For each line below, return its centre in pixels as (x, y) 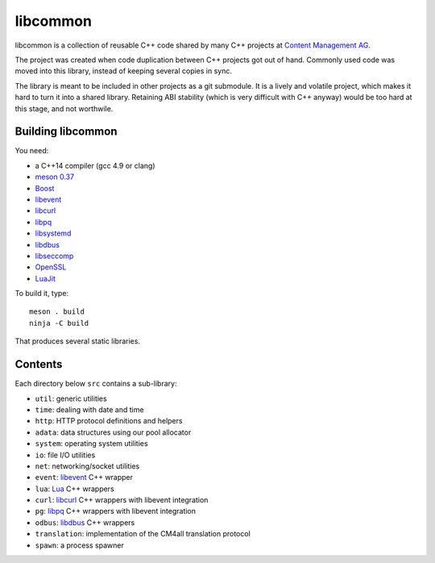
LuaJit (46, 278)
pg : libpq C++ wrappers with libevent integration (116, 511)
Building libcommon (66, 132)
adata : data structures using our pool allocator (113, 432)
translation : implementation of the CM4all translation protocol (143, 534)
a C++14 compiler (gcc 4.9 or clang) (95, 165)
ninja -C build (59, 323)
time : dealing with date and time (89, 409)
